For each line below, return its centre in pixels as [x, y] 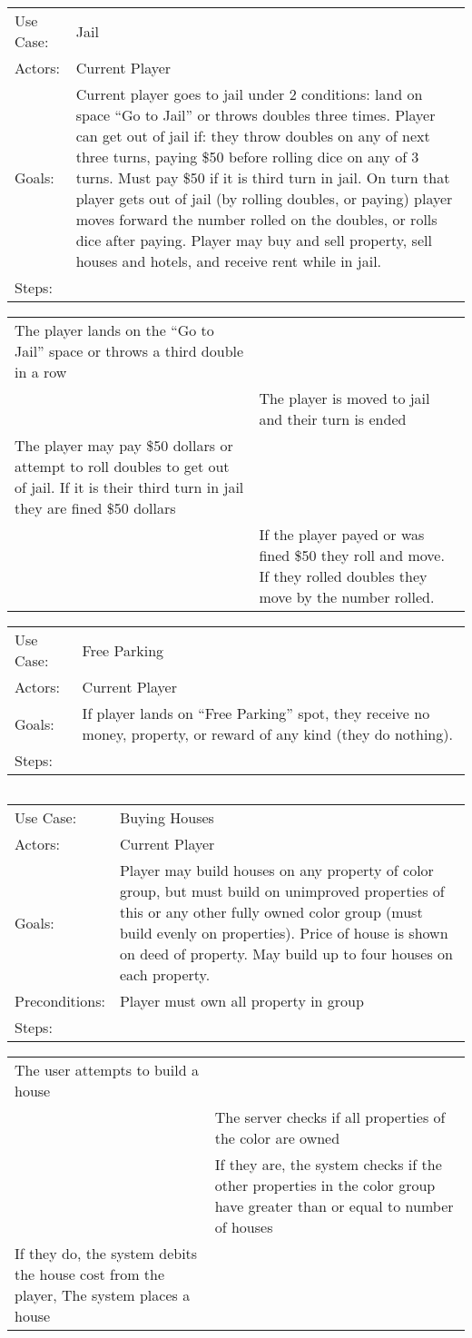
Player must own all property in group [241, 1001]
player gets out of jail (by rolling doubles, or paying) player [264, 198]
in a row [41, 372]
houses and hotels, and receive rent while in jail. [229, 261]
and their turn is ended [333, 419]
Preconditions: [60, 1001]
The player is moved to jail [344, 398]
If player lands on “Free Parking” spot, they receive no [256, 713]
